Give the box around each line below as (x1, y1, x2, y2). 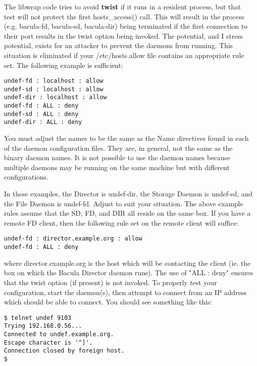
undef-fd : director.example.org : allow (4, 235, 143, 243)
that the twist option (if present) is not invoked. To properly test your (4, 277, 217, 287)
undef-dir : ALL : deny (4, 119, 82, 126)
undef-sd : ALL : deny (4, 110, 79, 118)
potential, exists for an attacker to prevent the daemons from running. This (4, 40, 233, 51)
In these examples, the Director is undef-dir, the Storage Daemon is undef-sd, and (4, 188, 253, 199)
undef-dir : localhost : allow (4, 94, 107, 101)
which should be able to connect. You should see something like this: (4, 297, 212, 307)
